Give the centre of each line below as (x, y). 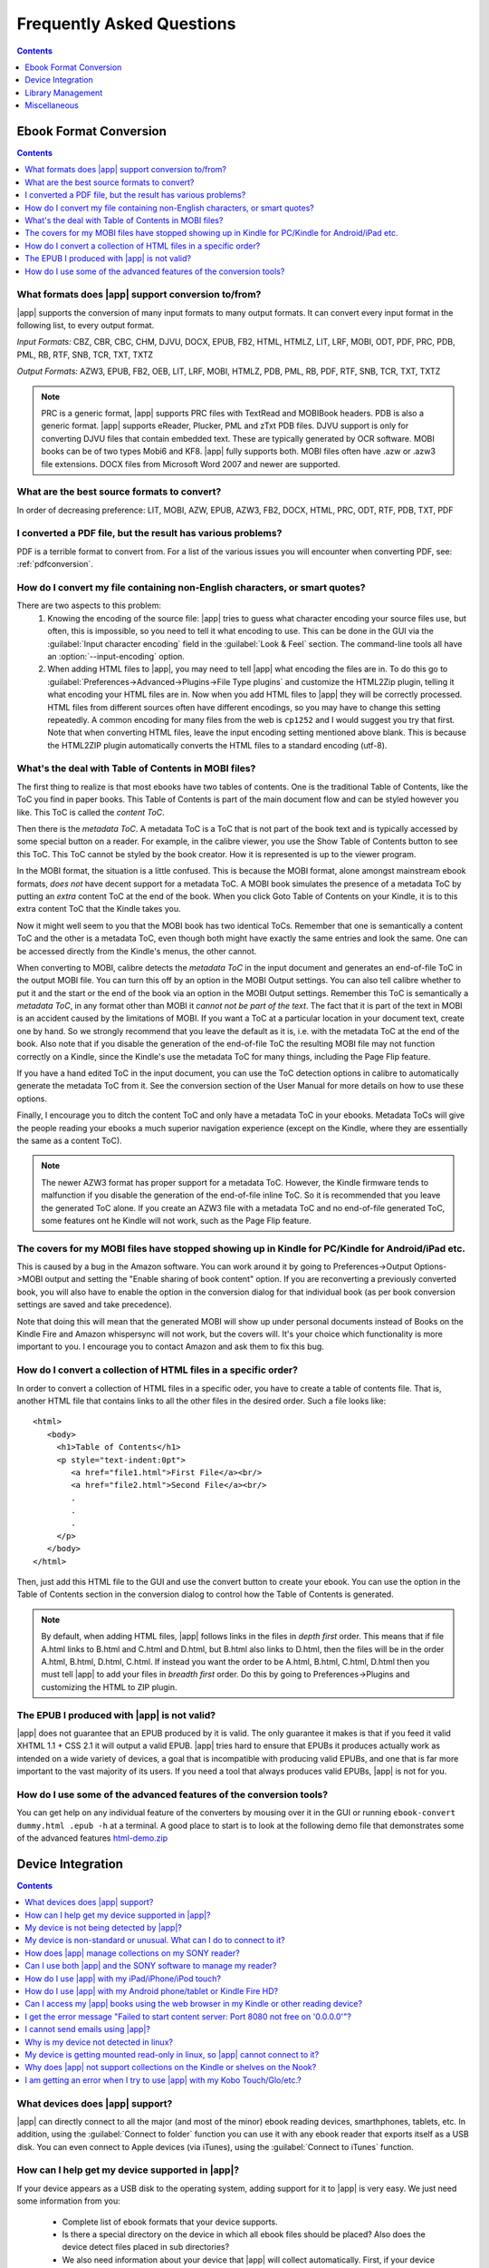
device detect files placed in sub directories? (146, 2247)
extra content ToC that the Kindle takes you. (99, 909)
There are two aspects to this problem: (89, 606)
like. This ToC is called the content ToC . (91, 812)
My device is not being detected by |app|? (104, 1928)
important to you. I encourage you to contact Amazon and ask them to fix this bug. (171, 1346)
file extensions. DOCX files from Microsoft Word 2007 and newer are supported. (191, 464)
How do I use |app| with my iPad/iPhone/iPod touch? (123, 1979)
